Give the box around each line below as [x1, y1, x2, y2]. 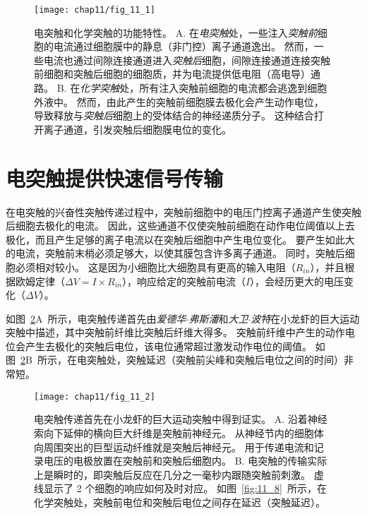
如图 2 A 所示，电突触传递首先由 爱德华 [6, 311, 186, 325]
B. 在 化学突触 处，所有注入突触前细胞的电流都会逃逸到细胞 [56, 80, 327, 95]
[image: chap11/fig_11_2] [34, 391, 155, 402]
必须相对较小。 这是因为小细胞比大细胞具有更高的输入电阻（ [15, 259, 296, 274]
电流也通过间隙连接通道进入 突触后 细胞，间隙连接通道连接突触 [43, 52, 330, 67]
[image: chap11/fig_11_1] [34, 5, 155, 15]
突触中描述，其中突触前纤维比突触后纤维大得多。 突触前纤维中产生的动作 [6, 325, 345, 340]
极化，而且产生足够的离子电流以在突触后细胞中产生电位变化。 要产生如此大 [6, 232, 355, 246]
